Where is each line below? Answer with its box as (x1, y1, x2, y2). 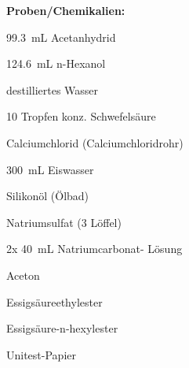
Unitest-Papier (6, 346, 76, 362)
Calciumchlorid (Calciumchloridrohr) (6, 134, 184, 151)
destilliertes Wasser (6, 81, 99, 98)
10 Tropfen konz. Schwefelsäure (6, 108, 156, 125)
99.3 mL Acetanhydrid (6, 28, 116, 45)
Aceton (6, 266, 40, 283)
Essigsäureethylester (6, 293, 103, 310)
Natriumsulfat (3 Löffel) (6, 214, 122, 230)
